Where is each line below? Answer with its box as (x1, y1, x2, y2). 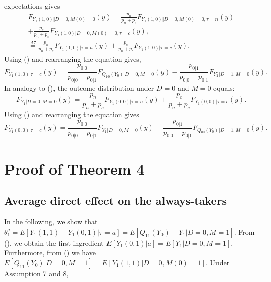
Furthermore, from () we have (4, 247, 96, 258)
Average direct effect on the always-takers (4, 193, 227, 208)
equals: (213, 83, 235, 93)
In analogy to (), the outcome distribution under (4, 83, 154, 93)
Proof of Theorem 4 (4, 158, 145, 179)
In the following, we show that (4, 216, 98, 227)
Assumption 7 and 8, (4, 268, 69, 278)
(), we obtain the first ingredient (4, 237, 104, 248)
